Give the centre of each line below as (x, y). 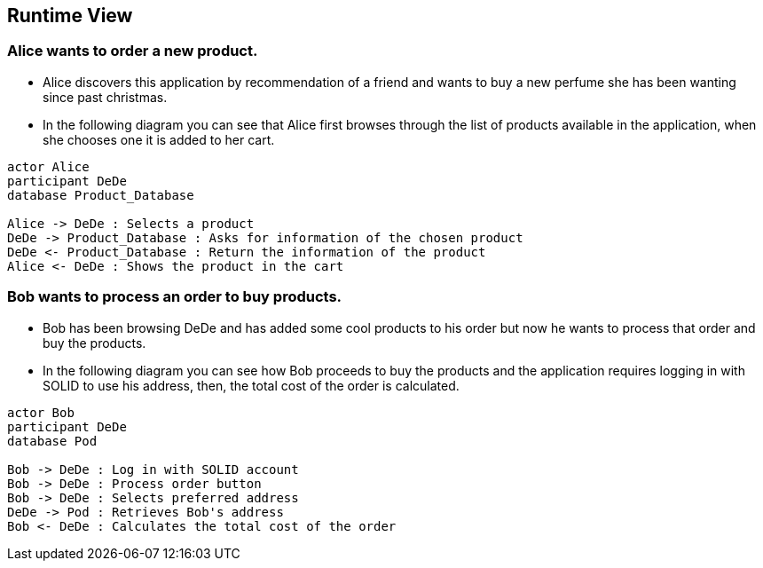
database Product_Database (101, 195)
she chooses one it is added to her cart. (159, 139)
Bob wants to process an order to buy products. (175, 297)
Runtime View (70, 16)
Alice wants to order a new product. (133, 51)
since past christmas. (105, 97)
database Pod (52, 441)
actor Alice (48, 166)
